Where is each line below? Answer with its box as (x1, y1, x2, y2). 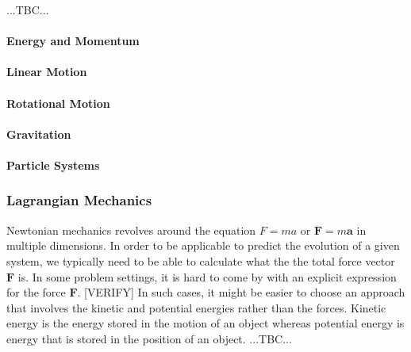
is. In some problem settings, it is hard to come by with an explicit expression (17, 268, 397, 285)
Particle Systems (6, 156, 100, 173)
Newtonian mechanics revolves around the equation (6, 221, 256, 238)
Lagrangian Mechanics (6, 190, 152, 210)
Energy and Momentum (6, 33, 140, 49)
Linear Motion (6, 63, 87, 80)
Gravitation (6, 125, 71, 142)
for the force (6, 284, 66, 300)
